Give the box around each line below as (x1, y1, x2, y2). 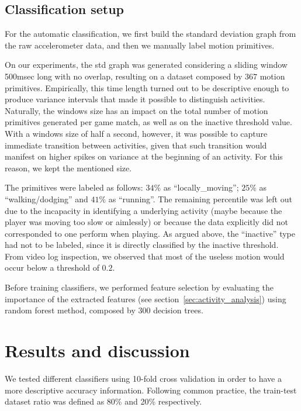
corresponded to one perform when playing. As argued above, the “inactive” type (5, 227, 295, 239)
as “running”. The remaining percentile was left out (108, 192, 292, 205)
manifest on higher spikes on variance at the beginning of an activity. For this (5, 150, 283, 163)
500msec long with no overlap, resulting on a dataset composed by (5, 70, 243, 82)
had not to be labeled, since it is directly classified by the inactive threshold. (5, 239, 279, 251)
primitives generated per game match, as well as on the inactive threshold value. (5, 116, 292, 128)
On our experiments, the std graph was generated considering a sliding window (5, 58, 288, 71)
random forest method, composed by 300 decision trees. (5, 304, 203, 316)
